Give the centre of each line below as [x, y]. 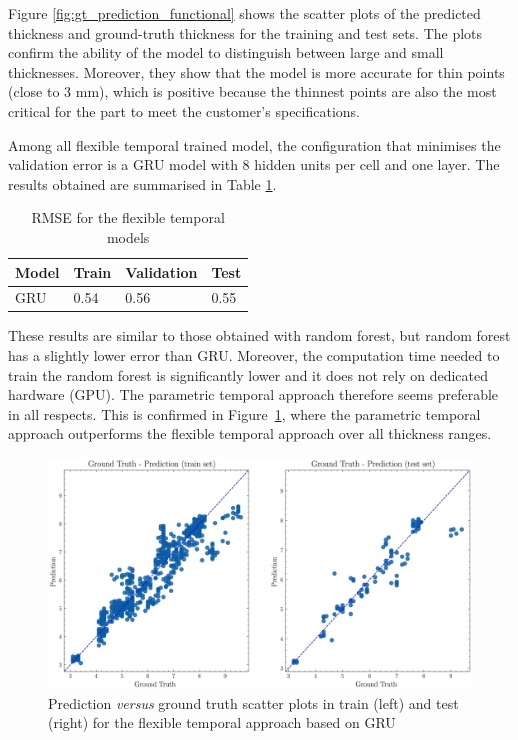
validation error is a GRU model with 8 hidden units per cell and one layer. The [254, 164]
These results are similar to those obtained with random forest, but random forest [259, 335]
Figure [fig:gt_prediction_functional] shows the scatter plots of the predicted [244, 13]
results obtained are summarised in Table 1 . [142, 183]
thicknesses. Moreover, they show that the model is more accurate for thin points [256, 71]
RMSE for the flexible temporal [128, 217]
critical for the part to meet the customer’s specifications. [184, 110]
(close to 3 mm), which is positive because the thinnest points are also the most [252, 91]
